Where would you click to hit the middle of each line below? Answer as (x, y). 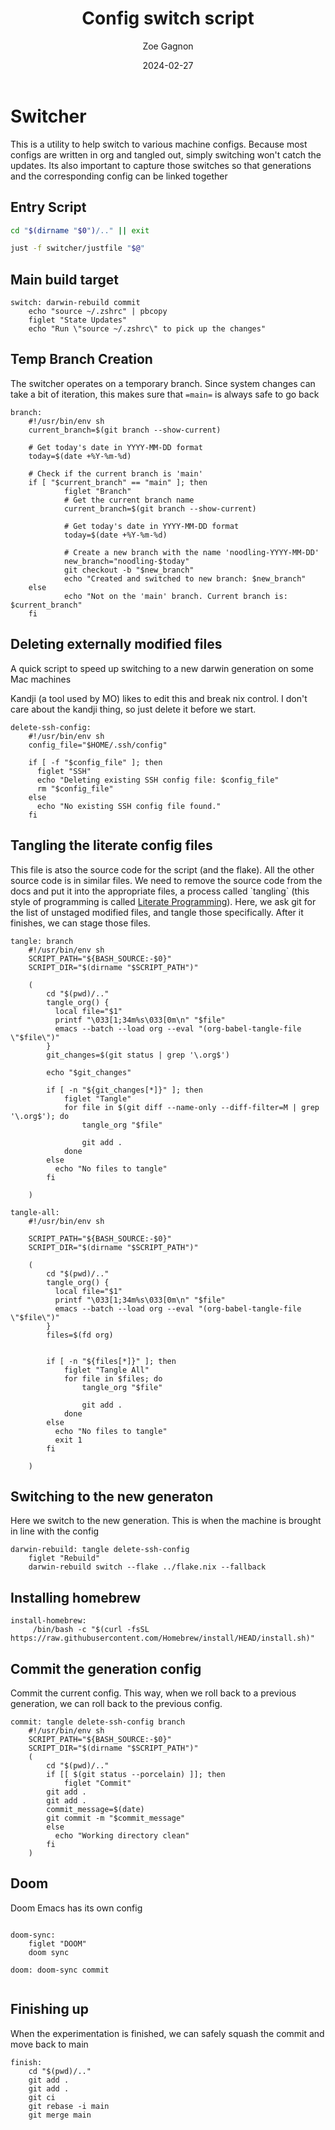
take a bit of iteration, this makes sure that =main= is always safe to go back (165, 394)
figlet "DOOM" (57, 1943)
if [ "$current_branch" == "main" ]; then (118, 482)
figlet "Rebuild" (64, 1558)
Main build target (64, 279)
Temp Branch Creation (81, 359)
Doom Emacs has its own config (76, 1908)
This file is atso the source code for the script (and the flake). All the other (162, 869)
